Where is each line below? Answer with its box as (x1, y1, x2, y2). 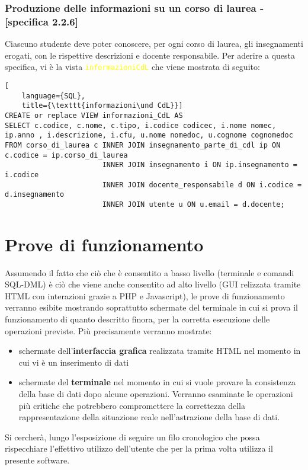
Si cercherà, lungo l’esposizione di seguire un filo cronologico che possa (5, 430, 260, 443)
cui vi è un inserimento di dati (18, 356, 129, 368)
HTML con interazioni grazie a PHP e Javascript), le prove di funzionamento (5, 289, 285, 302)
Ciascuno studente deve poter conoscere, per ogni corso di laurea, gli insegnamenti (5, 37, 303, 50)
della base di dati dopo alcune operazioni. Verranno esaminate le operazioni (18, 387, 293, 399)
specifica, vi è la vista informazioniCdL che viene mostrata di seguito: (5, 60, 260, 73)
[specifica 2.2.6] (5, 14, 78, 28)
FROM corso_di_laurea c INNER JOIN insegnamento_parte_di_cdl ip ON (5, 140, 281, 149)
